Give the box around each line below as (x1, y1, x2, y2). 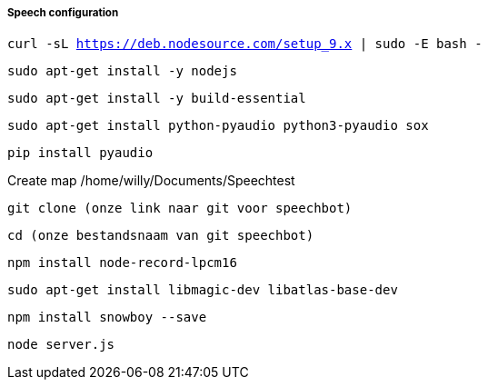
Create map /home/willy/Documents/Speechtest (7, 173, 295, 189)
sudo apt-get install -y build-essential (7, 91, 306, 106)
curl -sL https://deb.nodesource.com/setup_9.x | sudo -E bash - (7, 36, 483, 52)
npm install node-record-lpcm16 (7, 255, 237, 271)
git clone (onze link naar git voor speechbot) (7, 201, 353, 216)
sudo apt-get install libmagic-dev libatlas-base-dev (7, 283, 398, 298)
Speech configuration (7, 6, 119, 19)
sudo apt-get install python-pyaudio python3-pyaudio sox (7, 118, 429, 134)
